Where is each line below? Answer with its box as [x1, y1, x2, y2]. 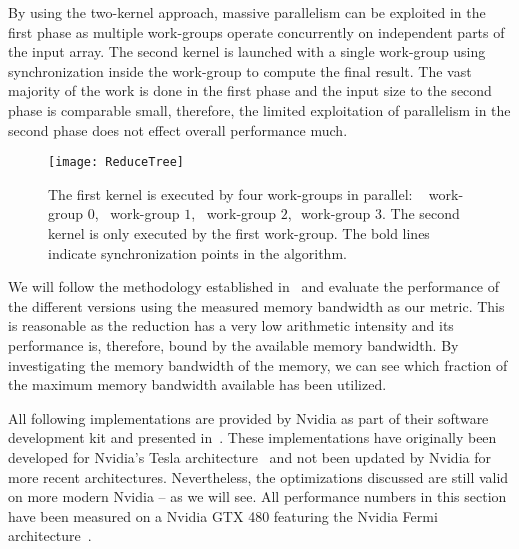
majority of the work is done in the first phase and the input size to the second [8, 80, 492, 101]
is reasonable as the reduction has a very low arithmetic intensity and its [8, 315, 454, 336]
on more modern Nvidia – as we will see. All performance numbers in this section [8, 486, 507, 507]
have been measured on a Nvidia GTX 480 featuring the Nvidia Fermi [8, 505, 438, 526]
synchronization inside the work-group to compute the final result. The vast [8, 60, 472, 81]
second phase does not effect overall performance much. [8, 119, 348, 140]
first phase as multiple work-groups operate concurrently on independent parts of [8, 21, 505, 42]
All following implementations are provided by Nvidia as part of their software [8, 407, 489, 428]
